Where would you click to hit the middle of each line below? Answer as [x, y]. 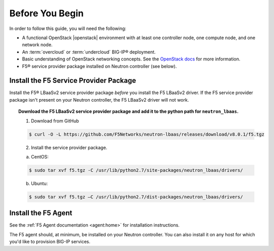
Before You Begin [46, 13]
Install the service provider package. [69, 147]
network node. [37, 45]
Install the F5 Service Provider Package [73, 81]
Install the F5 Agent [41, 213]
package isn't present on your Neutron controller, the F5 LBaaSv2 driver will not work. [99, 100]
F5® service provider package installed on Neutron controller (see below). [99, 66]
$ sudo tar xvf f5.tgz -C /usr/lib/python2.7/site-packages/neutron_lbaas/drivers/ [136, 170]
